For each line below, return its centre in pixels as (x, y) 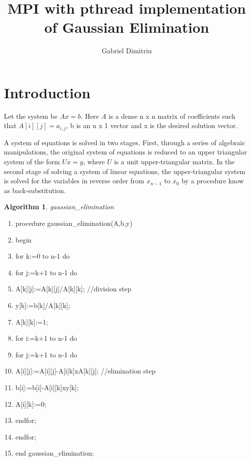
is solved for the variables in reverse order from (74, 181)
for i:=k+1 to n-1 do (46, 338)
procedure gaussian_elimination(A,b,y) (74, 223)
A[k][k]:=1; (32, 321)
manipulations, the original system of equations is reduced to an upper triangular (125, 152)
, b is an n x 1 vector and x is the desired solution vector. (152, 125)
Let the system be (31, 116)
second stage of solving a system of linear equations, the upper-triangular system (125, 171)
